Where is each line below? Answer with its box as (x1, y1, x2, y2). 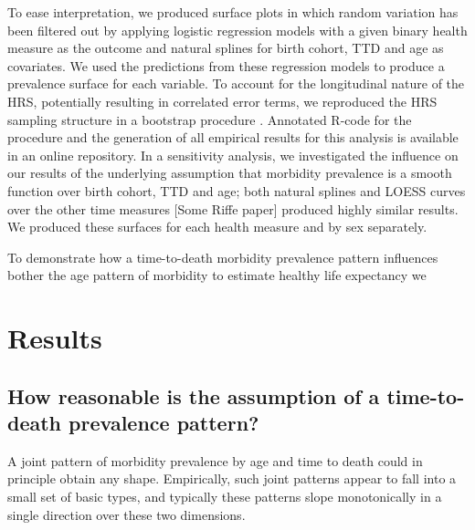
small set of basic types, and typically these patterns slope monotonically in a (7, 487, 442, 506)
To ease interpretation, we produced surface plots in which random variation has (7, 3, 459, 21)
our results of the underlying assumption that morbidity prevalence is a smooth (7, 163, 452, 182)
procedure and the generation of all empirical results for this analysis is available (7, 128, 459, 147)
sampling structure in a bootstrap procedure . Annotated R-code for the (7, 109, 412, 129)
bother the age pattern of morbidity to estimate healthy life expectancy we (7, 265, 427, 285)
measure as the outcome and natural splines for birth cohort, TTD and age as (7, 38, 444, 57)
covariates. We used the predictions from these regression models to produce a (7, 56, 445, 75)
